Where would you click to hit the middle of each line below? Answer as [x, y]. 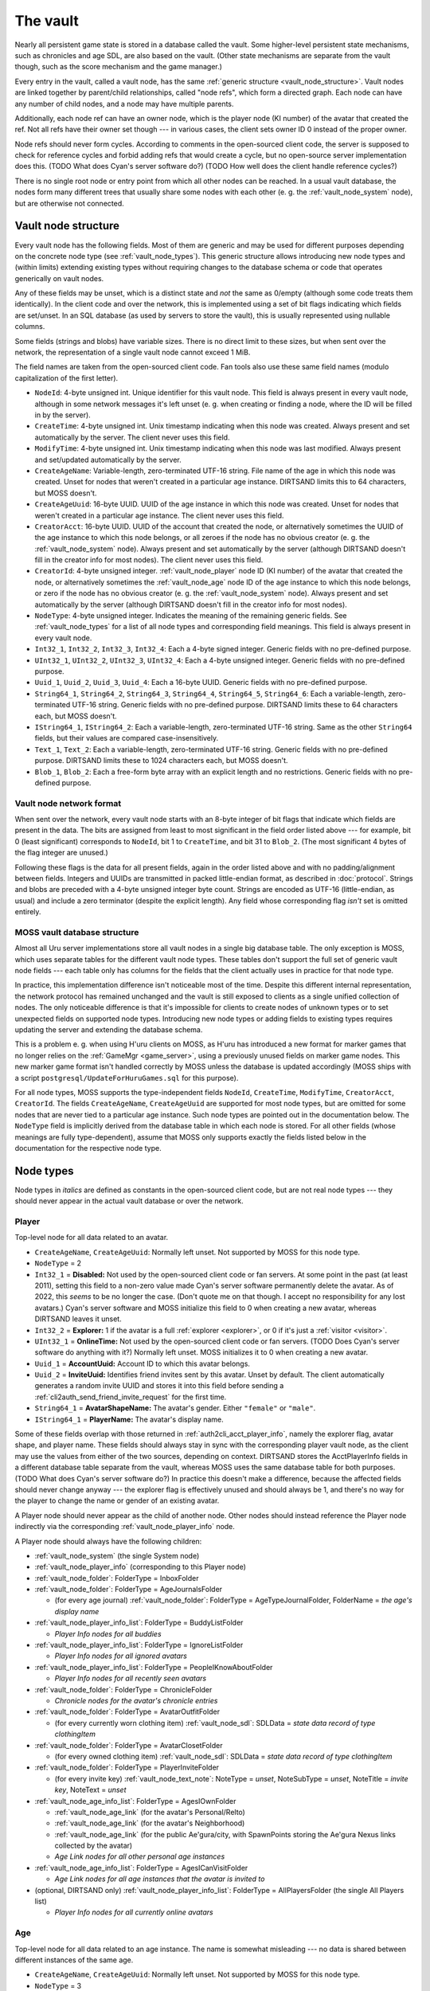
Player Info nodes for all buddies [108, 1633]
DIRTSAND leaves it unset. [78, 1319]
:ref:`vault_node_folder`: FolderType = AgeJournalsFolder [129, 1590]
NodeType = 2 [58, 1263]
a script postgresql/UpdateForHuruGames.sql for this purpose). [127, 1078]
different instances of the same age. [74, 1960]
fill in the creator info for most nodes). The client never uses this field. [149, 560]
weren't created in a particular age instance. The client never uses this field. [159, 515]
